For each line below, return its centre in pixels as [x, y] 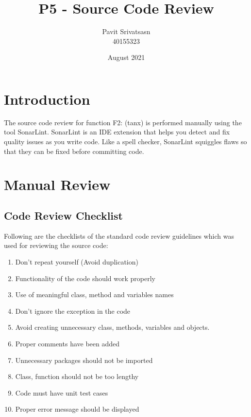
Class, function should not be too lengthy [77, 376]
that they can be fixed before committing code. [74, 151]
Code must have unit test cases [62, 392]
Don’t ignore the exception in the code [73, 311]
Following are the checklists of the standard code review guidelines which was [119, 236]
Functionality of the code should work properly [85, 278]
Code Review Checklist [63, 215]
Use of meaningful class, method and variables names [94, 294]
